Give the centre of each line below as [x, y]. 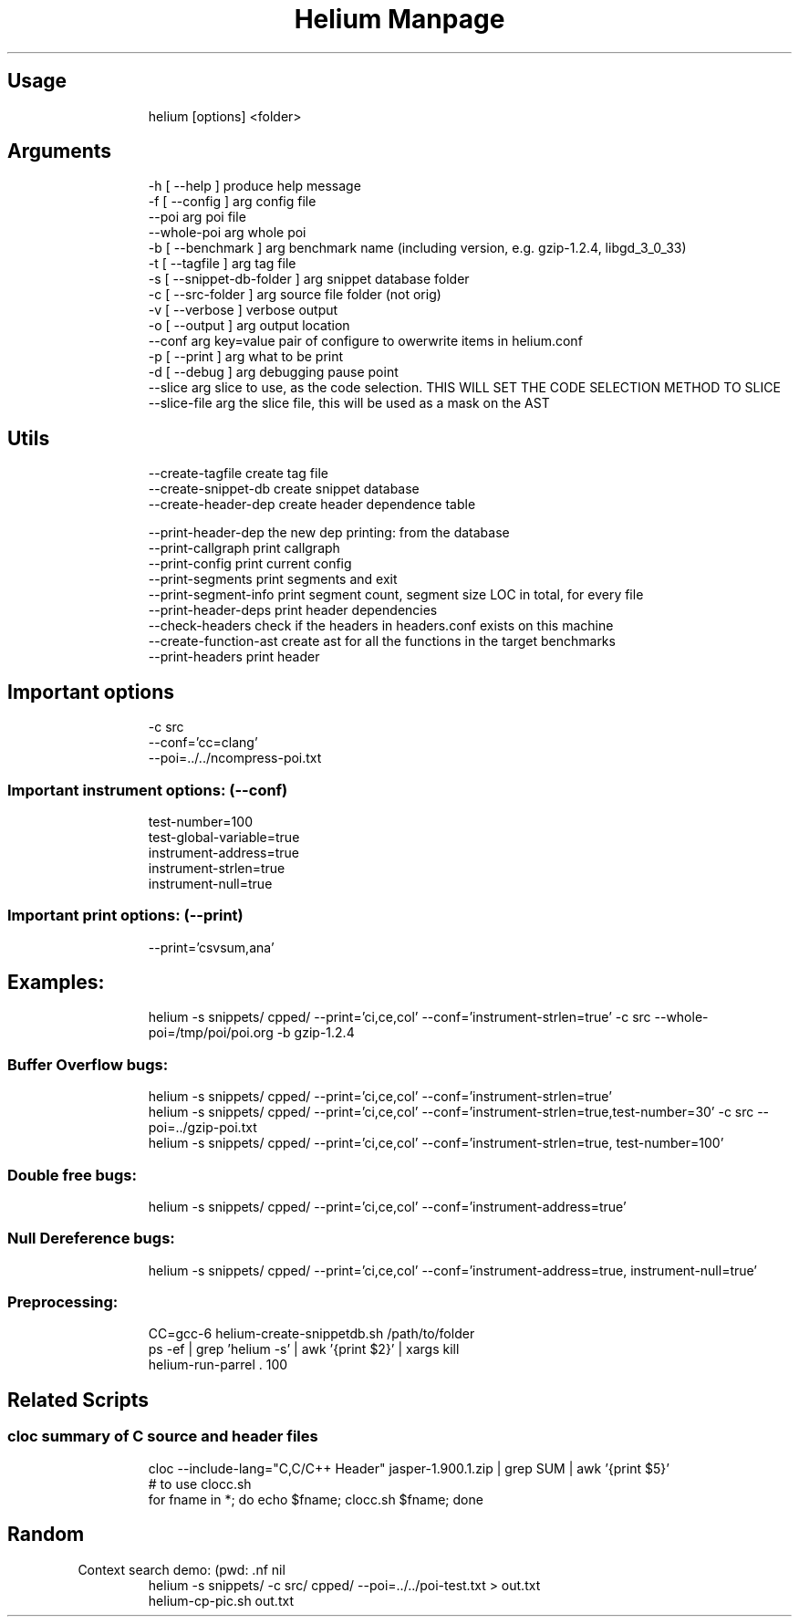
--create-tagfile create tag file [238, 474]
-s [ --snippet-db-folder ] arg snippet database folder [309, 279]
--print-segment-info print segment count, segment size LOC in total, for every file [396, 595]
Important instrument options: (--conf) [148, 790]
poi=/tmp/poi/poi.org [211, 1033]
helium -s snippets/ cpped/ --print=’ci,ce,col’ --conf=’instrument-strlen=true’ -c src [399, 1017]
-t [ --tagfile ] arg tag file [222, 264]
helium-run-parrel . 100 [218, 1365]
